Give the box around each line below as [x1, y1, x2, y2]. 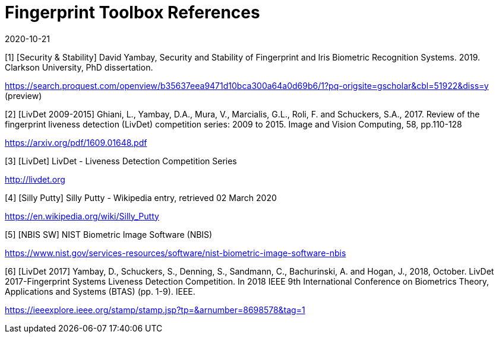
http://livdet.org [5, 174, 65, 184]
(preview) [5, 90, 42, 101]
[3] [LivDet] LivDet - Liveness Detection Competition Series [5, 155, 237, 166]
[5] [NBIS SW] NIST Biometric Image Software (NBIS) [5, 229, 213, 240]
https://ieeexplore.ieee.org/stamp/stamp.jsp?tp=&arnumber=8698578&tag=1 [5, 304, 305, 315]
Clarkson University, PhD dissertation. [5, 62, 153, 72]
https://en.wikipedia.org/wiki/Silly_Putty [5, 211, 159, 221]
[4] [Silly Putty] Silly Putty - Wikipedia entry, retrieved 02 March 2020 [5, 192, 277, 203]
